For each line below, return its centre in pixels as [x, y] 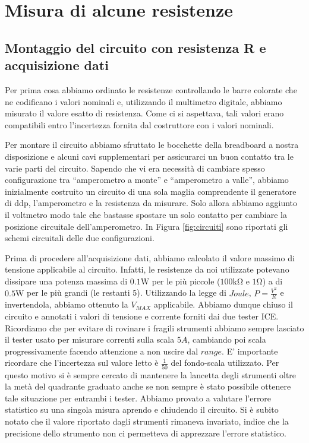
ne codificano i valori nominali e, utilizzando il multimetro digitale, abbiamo [144, 101]
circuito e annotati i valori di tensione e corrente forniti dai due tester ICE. [142, 316]
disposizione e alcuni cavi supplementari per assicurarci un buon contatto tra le [149, 156]
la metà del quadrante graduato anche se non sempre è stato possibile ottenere [148, 386]
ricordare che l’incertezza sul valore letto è [82, 363]
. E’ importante [250, 351]
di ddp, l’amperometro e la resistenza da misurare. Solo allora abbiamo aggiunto [151, 203]
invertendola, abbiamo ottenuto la [67, 304]
